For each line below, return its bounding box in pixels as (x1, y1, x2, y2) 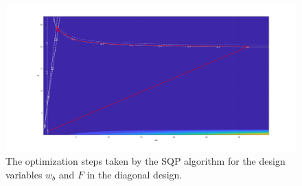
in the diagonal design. (86, 167, 183, 181)
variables (5, 167, 43, 181)
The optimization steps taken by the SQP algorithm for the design (5, 154, 286, 167)
